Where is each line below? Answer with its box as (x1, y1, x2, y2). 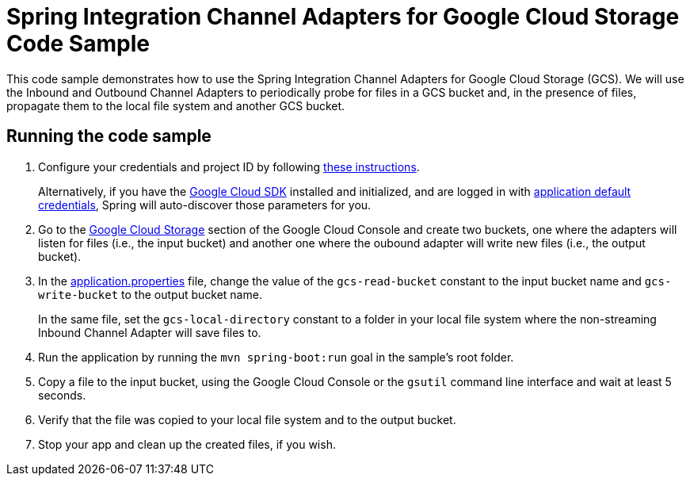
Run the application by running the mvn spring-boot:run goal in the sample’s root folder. (38, 350, 514, 364)
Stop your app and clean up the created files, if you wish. (38, 437, 336, 451)
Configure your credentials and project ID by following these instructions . (38, 159, 420, 174)
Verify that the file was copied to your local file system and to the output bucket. (38, 412, 456, 427)
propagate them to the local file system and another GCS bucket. (6, 98, 345, 113)
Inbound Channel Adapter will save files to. (38, 325, 261, 339)
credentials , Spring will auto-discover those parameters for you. (38, 197, 372, 212)
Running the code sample (6, 126, 212, 147)
